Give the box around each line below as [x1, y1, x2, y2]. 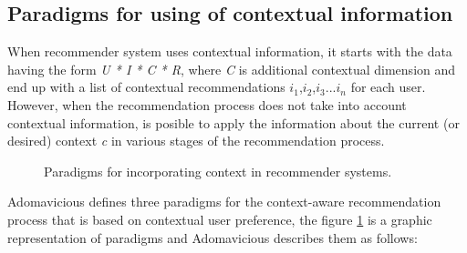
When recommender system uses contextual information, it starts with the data [7, 42, 452, 61]
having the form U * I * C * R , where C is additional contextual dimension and [7, 59, 456, 78]
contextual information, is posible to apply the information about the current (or [7, 113, 460, 132]
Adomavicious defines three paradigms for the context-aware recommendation [7, 192, 441, 211]
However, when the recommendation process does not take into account [7, 95, 407, 114]
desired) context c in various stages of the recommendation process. [7, 131, 385, 150]
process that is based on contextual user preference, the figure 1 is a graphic [7, 209, 432, 228]
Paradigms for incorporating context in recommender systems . [44, 161, 392, 180]
